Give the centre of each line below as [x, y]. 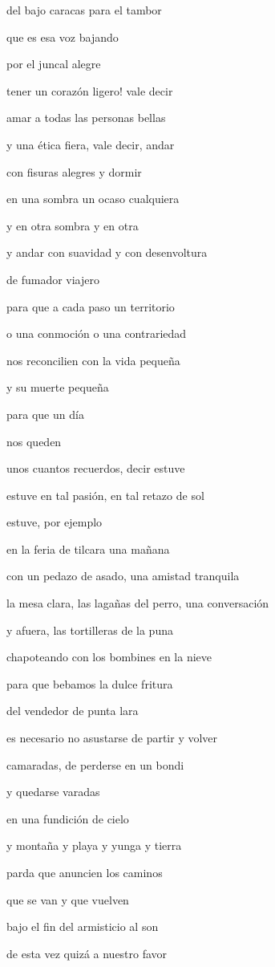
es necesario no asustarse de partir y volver [112, 738]
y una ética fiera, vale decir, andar [91, 144]
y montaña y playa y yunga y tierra [94, 845]
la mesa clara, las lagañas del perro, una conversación [138, 603]
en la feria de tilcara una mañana [88, 549]
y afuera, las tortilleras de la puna [90, 630]
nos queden [34, 441]
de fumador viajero [53, 279]
